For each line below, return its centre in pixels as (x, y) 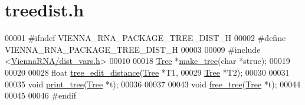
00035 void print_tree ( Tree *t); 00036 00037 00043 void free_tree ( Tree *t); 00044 (153, 84)
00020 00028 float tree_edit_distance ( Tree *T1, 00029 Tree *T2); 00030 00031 (147, 72)
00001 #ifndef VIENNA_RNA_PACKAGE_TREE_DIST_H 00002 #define (145, 38)
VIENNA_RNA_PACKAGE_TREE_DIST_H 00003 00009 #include (133, 49)
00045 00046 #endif (40, 95)
